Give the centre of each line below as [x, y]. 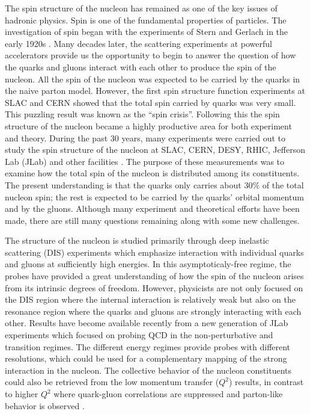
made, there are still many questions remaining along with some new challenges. [152, 220]
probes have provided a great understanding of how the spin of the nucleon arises [154, 276]
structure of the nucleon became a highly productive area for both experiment [148, 125]
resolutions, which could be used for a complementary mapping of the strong [146, 358]
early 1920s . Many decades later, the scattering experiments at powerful [138, 43]
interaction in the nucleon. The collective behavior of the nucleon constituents [148, 370]
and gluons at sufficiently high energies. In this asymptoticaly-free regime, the [148, 264]
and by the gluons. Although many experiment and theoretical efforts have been [152, 209]
